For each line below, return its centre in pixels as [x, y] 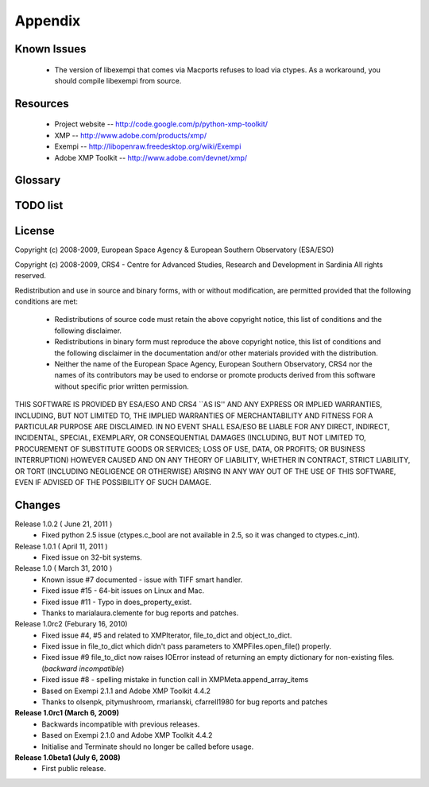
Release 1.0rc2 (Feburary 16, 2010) [71, 624]
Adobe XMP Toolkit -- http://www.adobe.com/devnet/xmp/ [151, 157]
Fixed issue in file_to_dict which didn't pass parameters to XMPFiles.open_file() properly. [187, 646]
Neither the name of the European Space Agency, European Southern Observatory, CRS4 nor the [213, 364]
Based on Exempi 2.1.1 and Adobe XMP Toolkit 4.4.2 [126, 691]
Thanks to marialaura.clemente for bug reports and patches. [140, 613]
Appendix [48, 21]
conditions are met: [46, 301]
